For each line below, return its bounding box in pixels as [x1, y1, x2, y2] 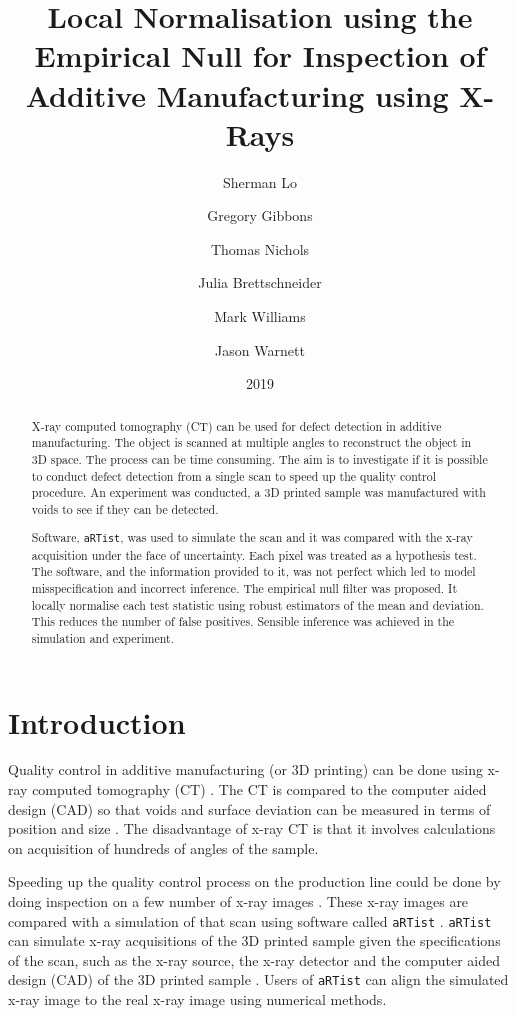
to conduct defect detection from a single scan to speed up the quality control [31, 467, 436, 484]
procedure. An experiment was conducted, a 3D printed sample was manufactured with [31, 484, 486, 501]
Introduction [8, 701, 186, 742]
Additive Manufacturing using [25, 74, 449, 115]
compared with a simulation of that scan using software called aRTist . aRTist [8, 910, 492, 931]
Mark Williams [214, 306, 306, 327]
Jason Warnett [215, 339, 305, 360]
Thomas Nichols [210, 238, 310, 259]
